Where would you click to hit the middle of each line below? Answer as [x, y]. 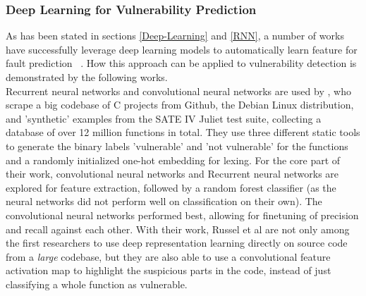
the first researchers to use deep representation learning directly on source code [177, 243]
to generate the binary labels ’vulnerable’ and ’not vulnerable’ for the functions [177, 146]
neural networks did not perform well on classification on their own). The [164, 201]
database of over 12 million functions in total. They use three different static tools [183, 132]
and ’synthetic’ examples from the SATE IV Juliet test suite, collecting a [164, 118]
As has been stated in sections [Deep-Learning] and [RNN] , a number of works [175, 36]
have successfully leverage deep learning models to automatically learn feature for [182, 49]
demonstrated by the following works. [87, 77]
